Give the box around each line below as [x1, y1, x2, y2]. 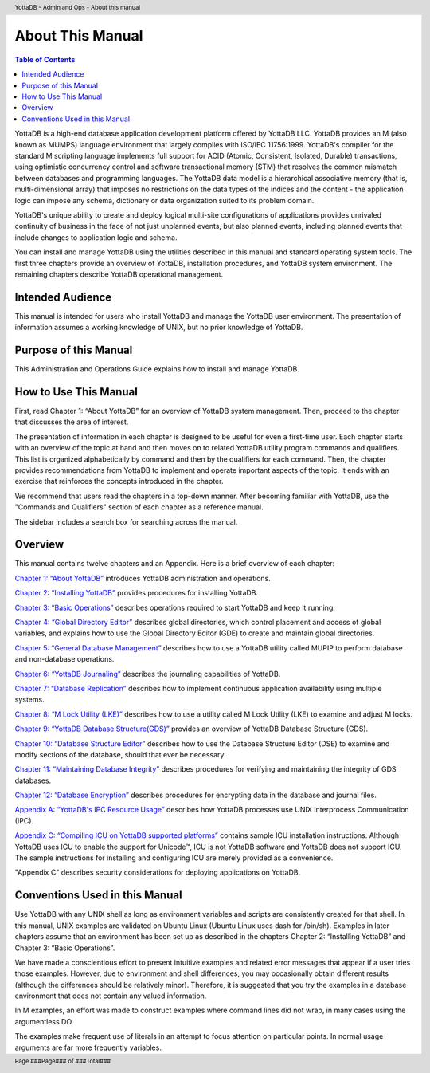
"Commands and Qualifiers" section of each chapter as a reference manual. [14, 502, 264, 512]
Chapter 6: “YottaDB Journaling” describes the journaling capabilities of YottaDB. [14, 669, 281, 678]
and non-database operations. [14, 654, 115, 664]
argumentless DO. [14, 1016, 74, 1026]
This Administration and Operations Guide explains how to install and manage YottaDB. [14, 364, 300, 374]
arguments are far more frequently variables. [14, 1043, 162, 1052]
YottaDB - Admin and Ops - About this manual [14, 3, 141, 11]
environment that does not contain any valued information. [14, 991, 207, 1000]
